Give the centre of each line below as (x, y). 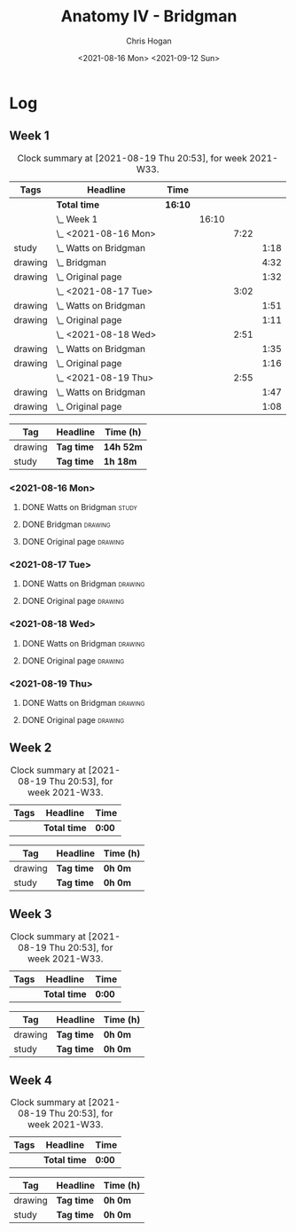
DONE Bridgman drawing (66, 524)
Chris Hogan (149, 41)
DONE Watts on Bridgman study (79, 507)
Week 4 (31, 1080)
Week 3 (31, 914)
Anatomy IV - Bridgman (149, 16)
